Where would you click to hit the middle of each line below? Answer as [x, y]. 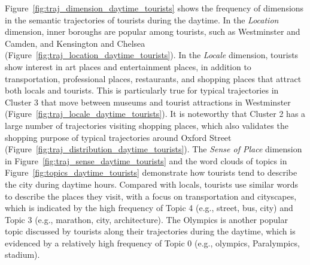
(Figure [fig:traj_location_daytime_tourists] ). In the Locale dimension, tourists [152, 55]
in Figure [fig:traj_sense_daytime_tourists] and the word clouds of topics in [146, 160]
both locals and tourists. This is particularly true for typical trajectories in [142, 90]
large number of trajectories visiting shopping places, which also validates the [147, 125]
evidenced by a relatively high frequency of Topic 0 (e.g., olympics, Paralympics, [152, 243]
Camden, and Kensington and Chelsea [75, 43]
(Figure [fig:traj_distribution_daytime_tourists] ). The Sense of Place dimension [154, 149]
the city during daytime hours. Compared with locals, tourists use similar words [151, 184]
